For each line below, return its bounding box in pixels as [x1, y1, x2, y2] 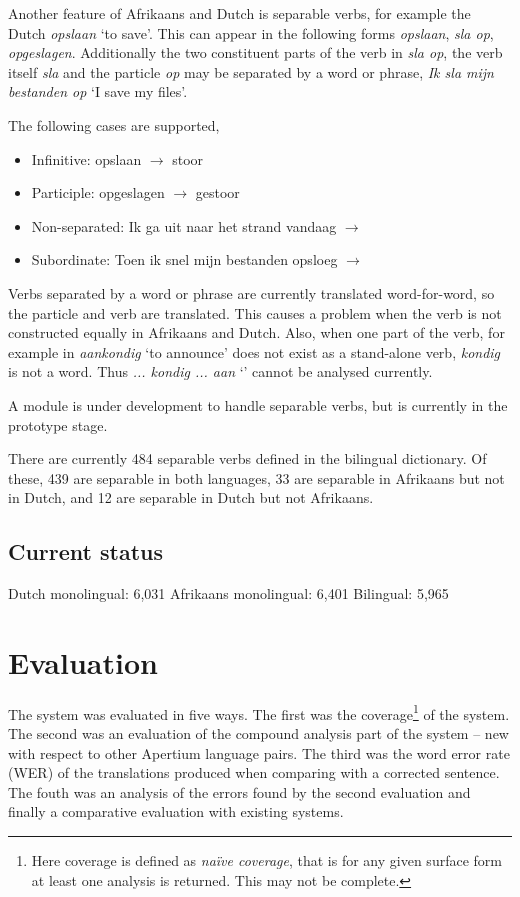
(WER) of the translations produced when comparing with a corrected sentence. [8, 762, 500, 783]
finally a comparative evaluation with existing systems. [8, 801, 344, 822]
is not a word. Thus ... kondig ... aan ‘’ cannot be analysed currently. [8, 361, 433, 382]
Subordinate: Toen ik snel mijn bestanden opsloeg [31, 249, 338, 270]
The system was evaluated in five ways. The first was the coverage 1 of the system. [8, 700, 510, 724]
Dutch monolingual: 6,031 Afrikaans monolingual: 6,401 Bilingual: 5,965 [8, 583, 449, 604]
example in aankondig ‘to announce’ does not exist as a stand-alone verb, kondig [8, 341, 501, 362]
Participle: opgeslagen [31, 182, 165, 203]
